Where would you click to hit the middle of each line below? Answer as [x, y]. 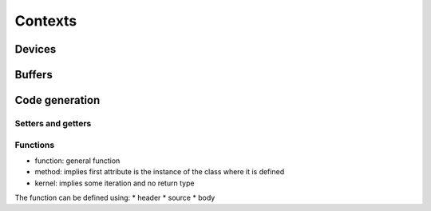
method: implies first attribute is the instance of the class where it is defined [160, 172]
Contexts [46, 21]
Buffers [34, 75]
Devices [36, 49]
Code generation [57, 100]
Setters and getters [53, 123]
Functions [35, 145]
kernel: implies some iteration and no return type [115, 183]
